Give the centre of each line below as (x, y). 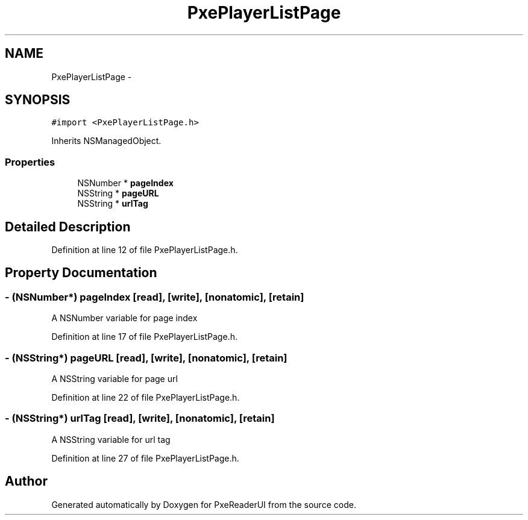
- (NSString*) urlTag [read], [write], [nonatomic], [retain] (140, 418)
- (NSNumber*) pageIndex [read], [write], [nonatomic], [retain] (155, 297)
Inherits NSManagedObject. (106, 141)
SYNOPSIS (38, 100)
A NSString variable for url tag (111, 439)
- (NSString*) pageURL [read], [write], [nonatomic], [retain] (146, 358)
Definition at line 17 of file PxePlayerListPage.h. (144, 337)
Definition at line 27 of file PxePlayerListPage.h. (145, 458)
